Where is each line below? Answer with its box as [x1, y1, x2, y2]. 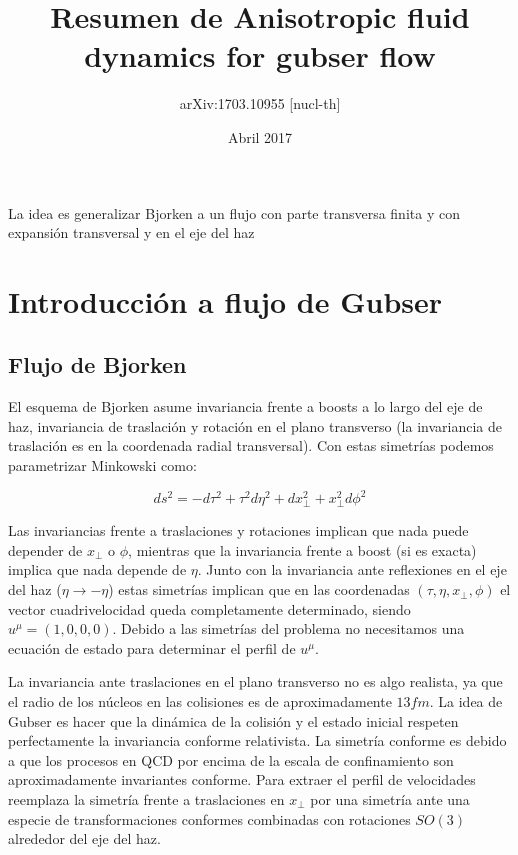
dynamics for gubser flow [84, 35, 436, 76]
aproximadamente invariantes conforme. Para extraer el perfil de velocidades [8, 769, 476, 790]
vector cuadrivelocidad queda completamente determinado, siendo [8, 598, 411, 619]
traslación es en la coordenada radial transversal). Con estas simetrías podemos [8, 435, 494, 456]
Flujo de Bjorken [8, 349, 187, 380]
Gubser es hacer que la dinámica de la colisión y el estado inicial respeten [8, 710, 459, 731]
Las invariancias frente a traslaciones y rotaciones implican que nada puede [8, 520, 469, 541]
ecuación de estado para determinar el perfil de [8, 637, 296, 658]
